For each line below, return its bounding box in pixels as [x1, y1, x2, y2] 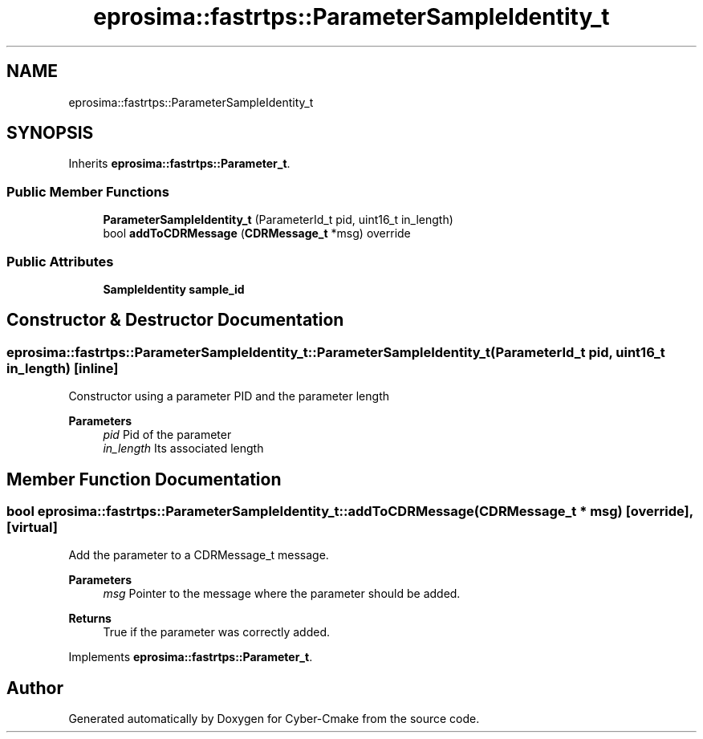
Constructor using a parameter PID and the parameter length [68, 389, 389, 404]
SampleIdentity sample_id [103, 282, 245, 296]
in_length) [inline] [6, 359, 119, 376]
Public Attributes [6, 253, 114, 270]
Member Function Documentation [6, 469, 282, 489]
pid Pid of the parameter [103, 428, 232, 442]
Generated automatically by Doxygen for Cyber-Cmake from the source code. [68, 712, 480, 726]
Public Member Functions [6, 183, 169, 200]
